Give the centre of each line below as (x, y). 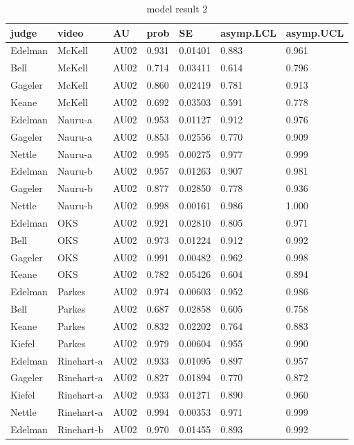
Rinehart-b (80, 429)
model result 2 (177, 8)
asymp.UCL (315, 32)
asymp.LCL (248, 32)
